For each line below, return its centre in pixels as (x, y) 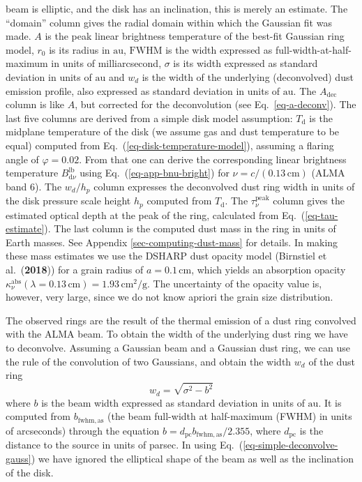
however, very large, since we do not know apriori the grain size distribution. (169, 297)
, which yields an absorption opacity (269, 269)
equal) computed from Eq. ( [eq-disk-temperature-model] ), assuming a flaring (170, 145)
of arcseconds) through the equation (83, 430)
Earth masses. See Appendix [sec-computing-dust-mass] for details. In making (172, 242)
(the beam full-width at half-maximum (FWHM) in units (229, 416)
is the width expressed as (219, 49)
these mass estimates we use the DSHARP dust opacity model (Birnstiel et (166, 256)
